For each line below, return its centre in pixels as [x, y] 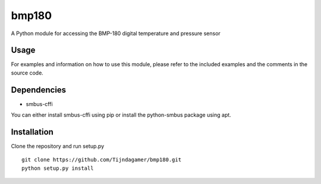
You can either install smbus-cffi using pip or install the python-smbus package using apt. [121, 115]
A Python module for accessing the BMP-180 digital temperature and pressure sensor [116, 33]
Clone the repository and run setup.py [58, 146]
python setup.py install [58, 168]
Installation [32, 132]
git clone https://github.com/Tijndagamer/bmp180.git [101, 160]
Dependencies [39, 90]
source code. [27, 73]
